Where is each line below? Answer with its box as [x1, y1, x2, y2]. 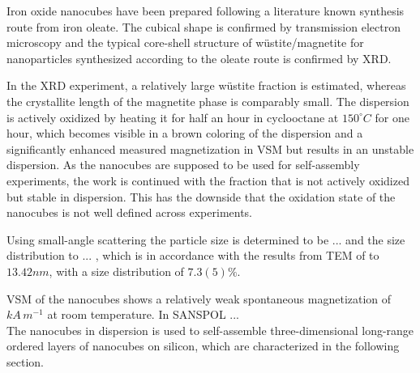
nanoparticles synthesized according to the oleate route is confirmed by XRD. [6, 49, 392, 66]
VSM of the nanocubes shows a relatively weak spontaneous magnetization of [6, 290, 392, 307]
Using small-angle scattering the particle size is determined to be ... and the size [6, 231, 405, 248]
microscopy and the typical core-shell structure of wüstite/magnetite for [6, 34, 364, 51]
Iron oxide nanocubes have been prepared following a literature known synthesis [6, 2, 405, 19]
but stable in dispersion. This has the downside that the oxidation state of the [6, 188, 396, 205]
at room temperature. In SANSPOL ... [47, 306, 239, 323]
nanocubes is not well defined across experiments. [6, 204, 253, 221]
